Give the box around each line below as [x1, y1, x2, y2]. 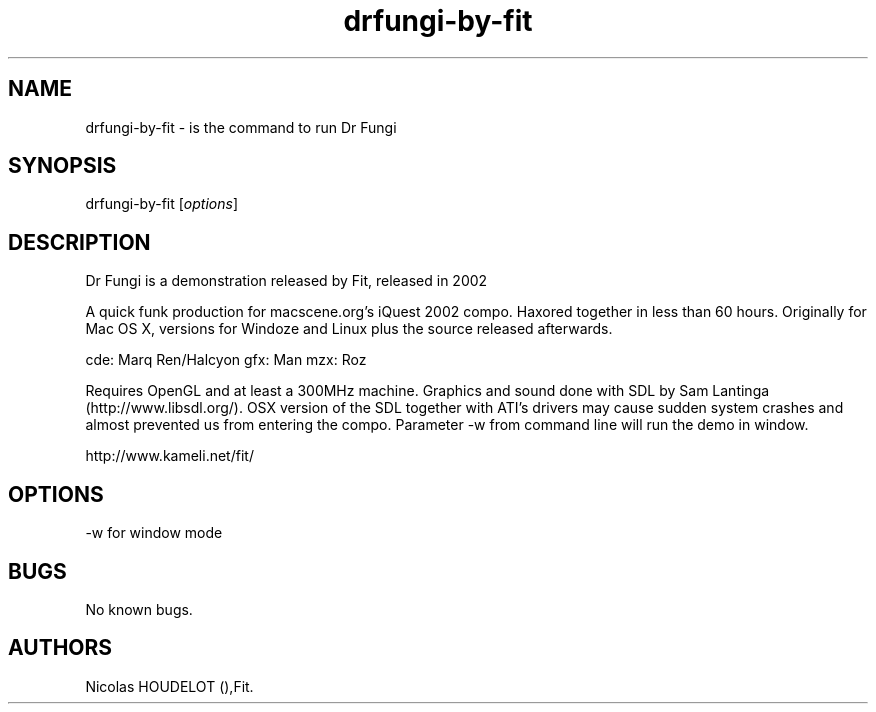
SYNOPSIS [8, 153, 117, 179]
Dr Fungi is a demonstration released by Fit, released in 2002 [85, 272, 488, 290]
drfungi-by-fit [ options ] [85, 195, 239, 213]
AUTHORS [8, 635, 113, 661]
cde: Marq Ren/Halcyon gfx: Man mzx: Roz [85, 351, 367, 369]
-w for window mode [85, 524, 223, 542]
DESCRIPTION [8, 229, 151, 255]
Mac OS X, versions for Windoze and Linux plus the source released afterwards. [85, 320, 613, 338]
